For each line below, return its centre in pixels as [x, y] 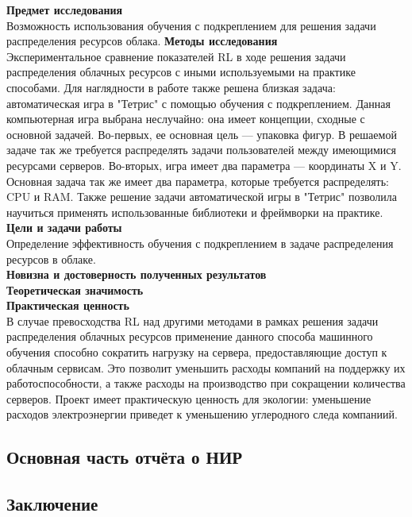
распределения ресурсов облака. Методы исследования [142, 41]
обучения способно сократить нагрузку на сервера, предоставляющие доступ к [197, 352]
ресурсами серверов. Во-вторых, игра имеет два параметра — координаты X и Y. [204, 165]
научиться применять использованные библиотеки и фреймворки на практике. [195, 212]
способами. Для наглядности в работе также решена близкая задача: [171, 87]
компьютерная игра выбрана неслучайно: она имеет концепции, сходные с [186, 119]
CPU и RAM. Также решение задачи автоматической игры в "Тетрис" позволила [202, 197]
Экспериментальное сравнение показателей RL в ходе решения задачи [176, 56]
